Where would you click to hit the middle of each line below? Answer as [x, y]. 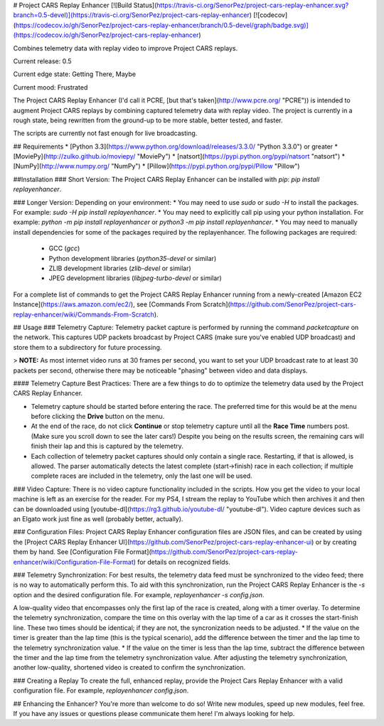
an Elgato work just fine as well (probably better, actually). [98, 518]
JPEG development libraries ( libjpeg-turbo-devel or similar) [135, 278]
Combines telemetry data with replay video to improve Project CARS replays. [126, 48]
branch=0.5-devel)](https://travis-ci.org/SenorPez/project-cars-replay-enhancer [132, 15]
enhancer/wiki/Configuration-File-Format [74, 562]
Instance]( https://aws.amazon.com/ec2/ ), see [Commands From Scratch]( [122, 304]
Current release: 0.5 [42, 61]
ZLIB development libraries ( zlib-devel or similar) [120, 268]
